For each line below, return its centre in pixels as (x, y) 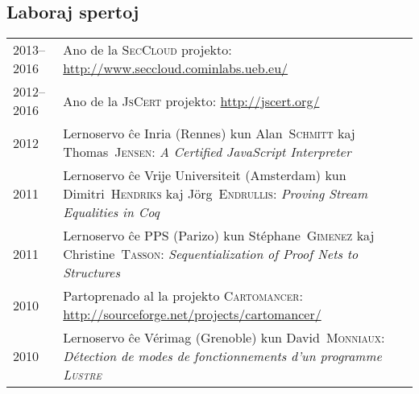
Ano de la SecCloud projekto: (147, 50)
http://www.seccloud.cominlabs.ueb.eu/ (176, 68)
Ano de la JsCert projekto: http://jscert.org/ (191, 101)
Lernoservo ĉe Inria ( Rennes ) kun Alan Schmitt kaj (209, 133)
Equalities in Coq (111, 212)
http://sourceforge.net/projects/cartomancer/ (192, 314)
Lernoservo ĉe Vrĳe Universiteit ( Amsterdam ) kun (205, 175)
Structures (92, 273)
